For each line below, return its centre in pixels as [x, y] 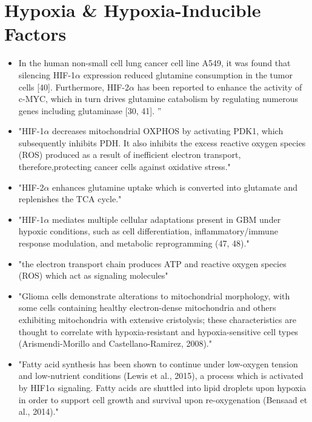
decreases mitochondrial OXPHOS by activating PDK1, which [168, 131]
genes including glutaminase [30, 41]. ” [90, 110]
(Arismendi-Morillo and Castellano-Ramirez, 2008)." [115, 343]
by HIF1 [34, 387]
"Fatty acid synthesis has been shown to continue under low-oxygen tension [158, 363]
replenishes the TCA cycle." [70, 199]
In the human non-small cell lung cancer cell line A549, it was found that [154, 63]
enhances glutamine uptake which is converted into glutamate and [175, 187]
